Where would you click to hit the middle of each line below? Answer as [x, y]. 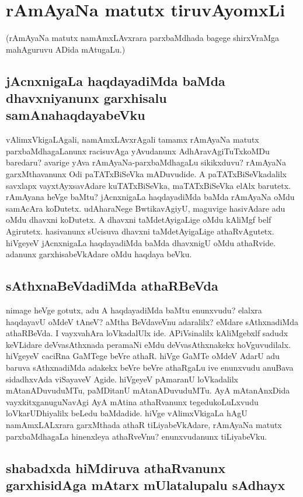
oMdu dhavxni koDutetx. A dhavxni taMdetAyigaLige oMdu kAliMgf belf [139, 220]
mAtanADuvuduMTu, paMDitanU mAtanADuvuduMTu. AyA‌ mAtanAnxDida [148, 390]
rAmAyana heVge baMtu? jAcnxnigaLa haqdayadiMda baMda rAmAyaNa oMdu [150, 197]
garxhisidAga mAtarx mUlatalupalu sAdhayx [146, 484]
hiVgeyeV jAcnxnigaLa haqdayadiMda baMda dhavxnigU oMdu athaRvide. [141, 242]
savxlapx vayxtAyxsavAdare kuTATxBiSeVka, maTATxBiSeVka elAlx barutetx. [148, 185]
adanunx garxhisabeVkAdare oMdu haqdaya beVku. [99, 254]
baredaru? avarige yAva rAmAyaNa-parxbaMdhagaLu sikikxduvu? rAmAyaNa [146, 162]
